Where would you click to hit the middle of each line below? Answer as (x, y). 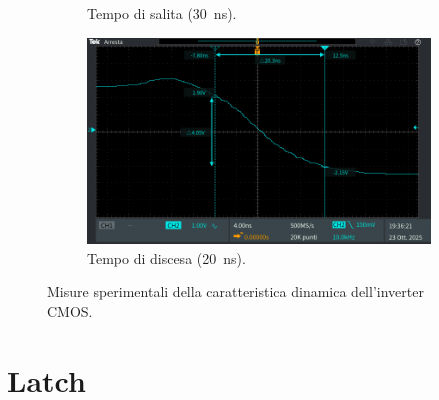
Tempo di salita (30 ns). (162, 13)
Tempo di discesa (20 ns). (166, 257)
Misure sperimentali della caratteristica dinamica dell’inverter (235, 291)
